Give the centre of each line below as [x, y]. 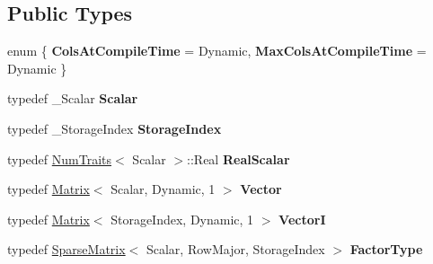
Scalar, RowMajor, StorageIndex [235, 249]
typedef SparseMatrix [66, 249]
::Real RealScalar [239, 158]
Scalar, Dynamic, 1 [163, 189]
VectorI [302, 219]
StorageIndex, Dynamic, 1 [182, 219]
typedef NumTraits [60, 158]
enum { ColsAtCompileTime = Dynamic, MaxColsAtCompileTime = [217, 51]
